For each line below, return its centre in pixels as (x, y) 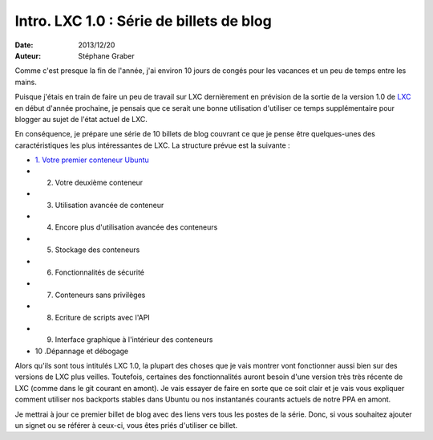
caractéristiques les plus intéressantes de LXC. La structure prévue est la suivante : (152, 145)
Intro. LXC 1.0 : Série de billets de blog (143, 21)
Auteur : (28, 55)
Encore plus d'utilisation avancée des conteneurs (136, 227)
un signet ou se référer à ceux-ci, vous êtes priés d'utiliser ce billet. (126, 426)
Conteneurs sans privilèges (100, 295)
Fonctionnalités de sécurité (99, 272)
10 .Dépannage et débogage (81, 351)
